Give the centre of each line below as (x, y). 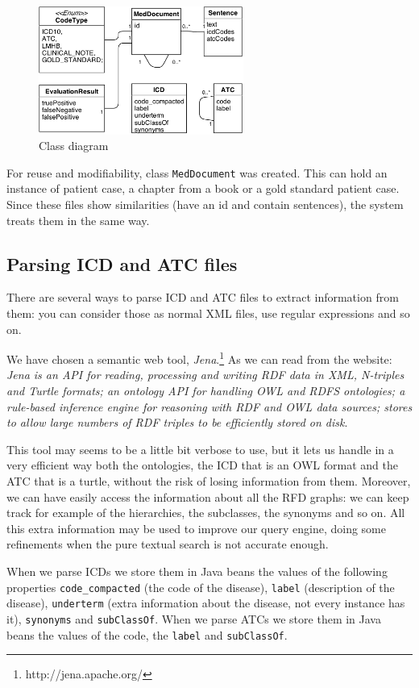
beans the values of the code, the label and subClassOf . (147, 634)
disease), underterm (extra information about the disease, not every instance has (206, 603)
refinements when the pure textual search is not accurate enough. (168, 544)
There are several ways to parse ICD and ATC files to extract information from (203, 297)
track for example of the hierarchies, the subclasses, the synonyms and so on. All (206, 513)
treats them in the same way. (78, 220)
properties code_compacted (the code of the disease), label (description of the (201, 587)
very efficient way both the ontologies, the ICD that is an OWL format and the (202, 465)
